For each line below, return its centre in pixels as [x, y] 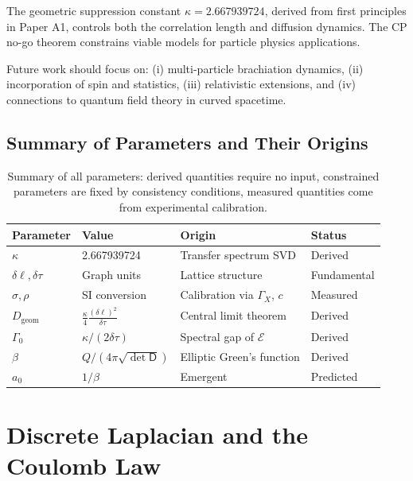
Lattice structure [221, 275]
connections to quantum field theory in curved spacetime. [146, 99]
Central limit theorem [233, 315]
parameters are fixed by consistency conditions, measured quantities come [193, 191]
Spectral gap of [217, 336]
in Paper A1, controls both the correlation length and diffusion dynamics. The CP [207, 26]
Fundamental [343, 275]
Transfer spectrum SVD [238, 255]
